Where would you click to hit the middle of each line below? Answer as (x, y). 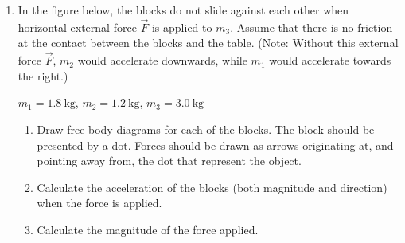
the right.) (43, 75)
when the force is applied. (99, 203)
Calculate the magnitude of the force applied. (148, 229)
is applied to (182, 27)
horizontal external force (77, 27)
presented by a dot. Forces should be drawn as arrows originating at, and (215, 145)
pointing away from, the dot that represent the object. (169, 161)
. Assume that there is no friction (312, 27)
